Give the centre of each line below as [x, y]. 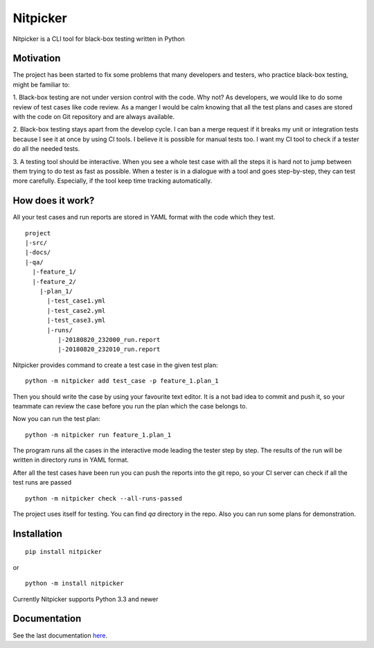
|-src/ [36, 243]
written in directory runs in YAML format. [71, 460]
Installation [37, 533]
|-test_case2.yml [76, 310]
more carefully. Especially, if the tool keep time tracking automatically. [113, 181]
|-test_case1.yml [76, 301]
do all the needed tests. [46, 149]
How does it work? [54, 201]
